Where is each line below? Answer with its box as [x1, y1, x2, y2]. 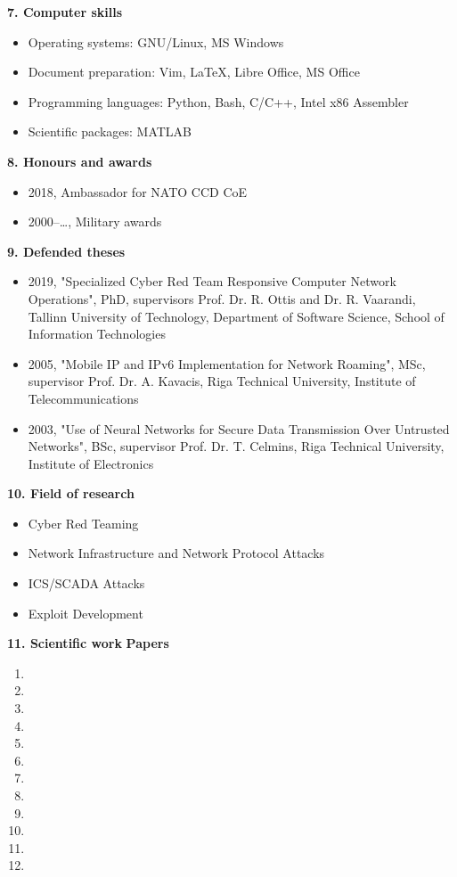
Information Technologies [28, 324, 166, 343]
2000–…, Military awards [28, 212, 162, 231]
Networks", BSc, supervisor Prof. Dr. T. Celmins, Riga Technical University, [28, 437, 445, 455]
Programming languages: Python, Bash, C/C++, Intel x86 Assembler [28, 92, 409, 111]
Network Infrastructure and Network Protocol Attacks [28, 544, 325, 562]
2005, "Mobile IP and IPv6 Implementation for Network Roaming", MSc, [28, 354, 426, 373]
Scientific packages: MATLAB [28, 122, 192, 141]
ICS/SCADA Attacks [28, 574, 145, 593]
